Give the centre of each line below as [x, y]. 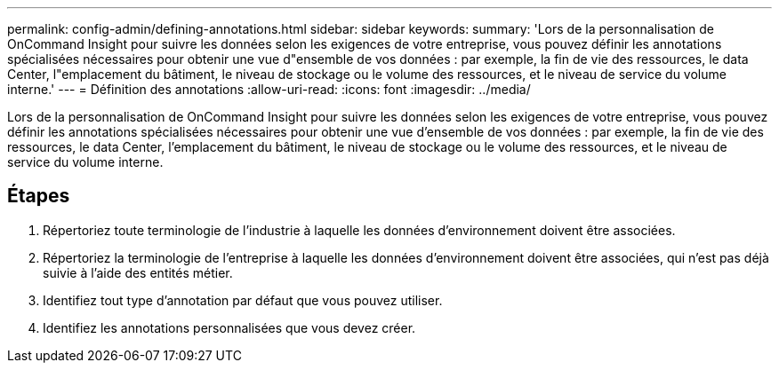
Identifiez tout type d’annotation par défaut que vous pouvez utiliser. [243, 300]
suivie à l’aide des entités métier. [138, 272]
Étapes [39, 196]
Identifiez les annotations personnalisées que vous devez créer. [229, 327]
